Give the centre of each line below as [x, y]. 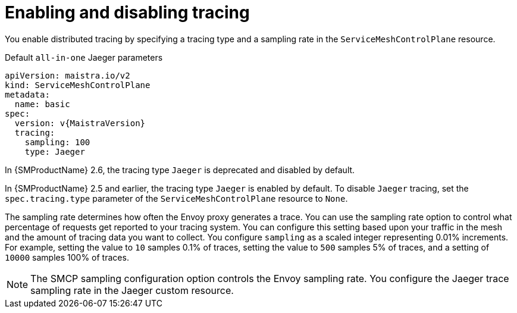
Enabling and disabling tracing [127, 12]
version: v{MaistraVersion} [80, 123]
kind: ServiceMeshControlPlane [78, 85]
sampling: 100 [57, 142]
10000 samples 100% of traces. [67, 257]
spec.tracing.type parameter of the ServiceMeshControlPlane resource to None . [176, 198]
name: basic [42, 104]
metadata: [27, 94]
